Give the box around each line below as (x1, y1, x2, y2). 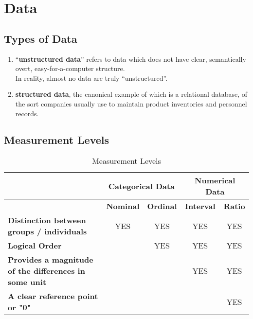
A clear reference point (8, 290, 98, 302)
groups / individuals (8, 226, 87, 237)
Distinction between (8, 214, 86, 226)
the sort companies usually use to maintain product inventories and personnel (15, 98, 247, 108)
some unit (8, 276, 47, 288)
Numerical (195, 175, 235, 186)
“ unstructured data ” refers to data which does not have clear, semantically (15, 53, 246, 64)
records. (15, 108, 39, 118)
